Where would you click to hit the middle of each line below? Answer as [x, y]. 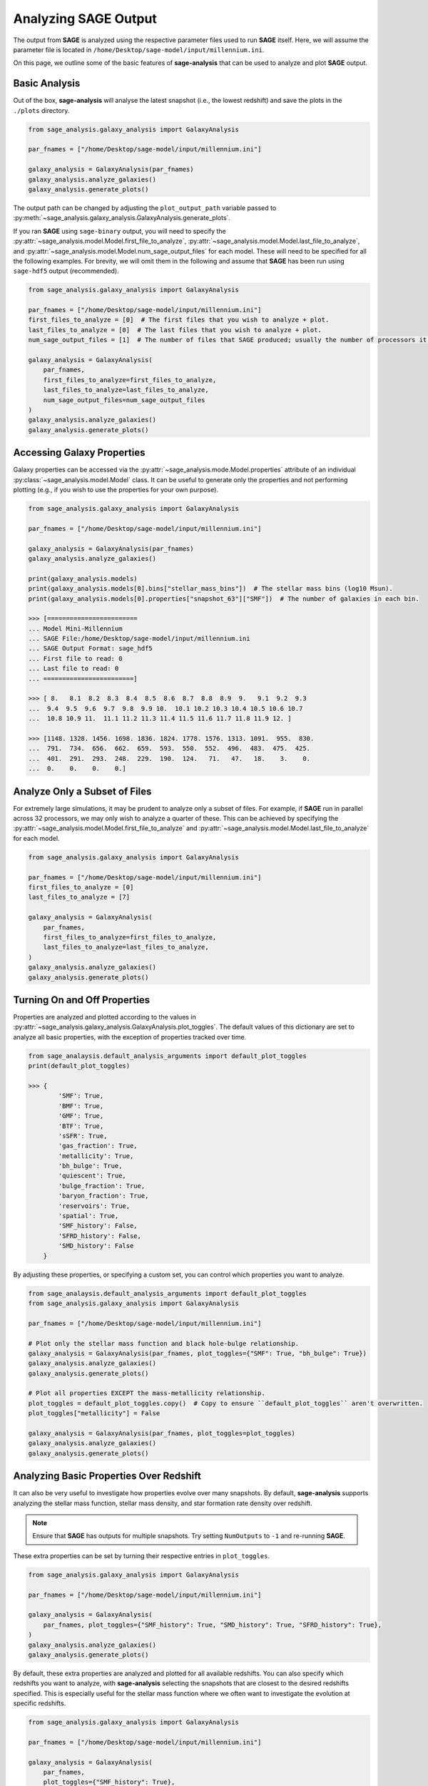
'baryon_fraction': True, [103, 1196]
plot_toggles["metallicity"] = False [94, 1413]
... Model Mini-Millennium [75, 628]
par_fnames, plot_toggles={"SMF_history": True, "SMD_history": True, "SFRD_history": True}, [212, 1625]
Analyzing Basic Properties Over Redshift [107, 1476]
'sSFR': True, [83, 1136]
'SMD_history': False [96, 1246]
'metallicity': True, [96, 1156]
